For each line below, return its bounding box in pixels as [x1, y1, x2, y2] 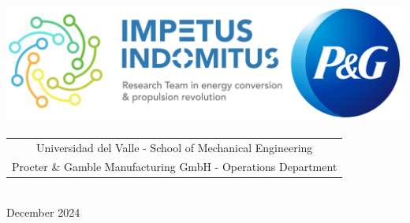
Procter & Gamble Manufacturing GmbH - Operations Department [12, 158, 337, 175]
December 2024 [6, 204, 80, 221]
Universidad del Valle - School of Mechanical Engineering [35, 139, 313, 155]
